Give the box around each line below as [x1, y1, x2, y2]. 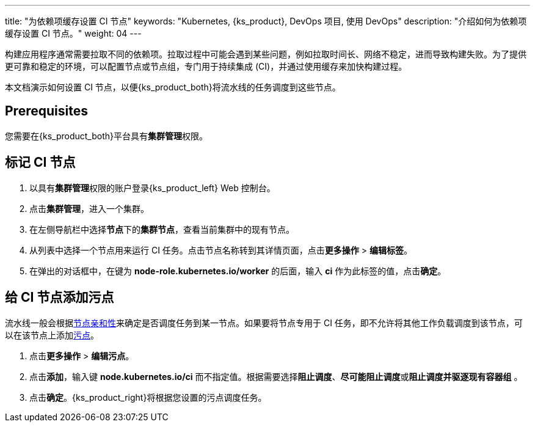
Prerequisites [5, 103, 88, 119]
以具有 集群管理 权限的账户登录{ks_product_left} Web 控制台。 [29, 182, 275, 193]
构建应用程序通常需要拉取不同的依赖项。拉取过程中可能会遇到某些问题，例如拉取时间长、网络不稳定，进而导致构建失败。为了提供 [5, 49, 526, 59]
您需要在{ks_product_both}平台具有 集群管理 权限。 [5, 130, 208, 141]
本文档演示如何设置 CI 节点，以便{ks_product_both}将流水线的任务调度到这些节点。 [5, 82, 341, 92]
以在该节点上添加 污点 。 [5, 329, 99, 340]
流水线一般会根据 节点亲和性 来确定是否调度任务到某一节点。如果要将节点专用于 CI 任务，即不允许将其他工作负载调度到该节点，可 [5, 317, 523, 328]
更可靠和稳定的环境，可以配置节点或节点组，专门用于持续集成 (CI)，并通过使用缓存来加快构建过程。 [5, 61, 407, 71]
